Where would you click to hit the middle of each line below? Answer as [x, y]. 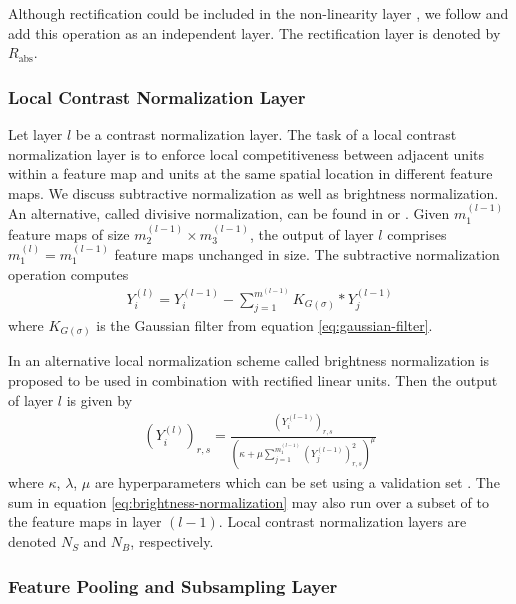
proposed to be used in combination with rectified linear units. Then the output [253, 379]
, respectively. [172, 541]
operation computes [68, 273]
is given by [99, 399]
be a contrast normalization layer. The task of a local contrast [266, 134]
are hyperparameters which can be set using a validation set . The [297, 482]
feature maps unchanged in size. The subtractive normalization [307, 254]
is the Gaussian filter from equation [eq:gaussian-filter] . [264, 324]
